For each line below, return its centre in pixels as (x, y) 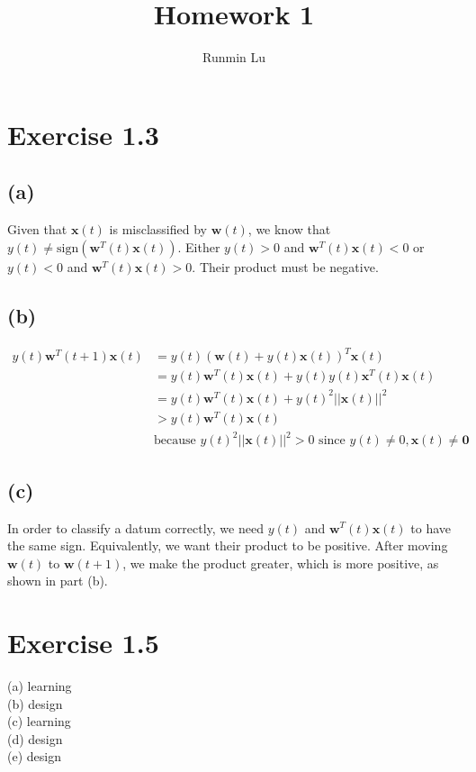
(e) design (34, 756)
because (175, 441)
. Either (199, 246)
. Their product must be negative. (285, 266)
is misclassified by (158, 229)
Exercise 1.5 (83, 643)
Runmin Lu (234, 57)
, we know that (289, 229)
